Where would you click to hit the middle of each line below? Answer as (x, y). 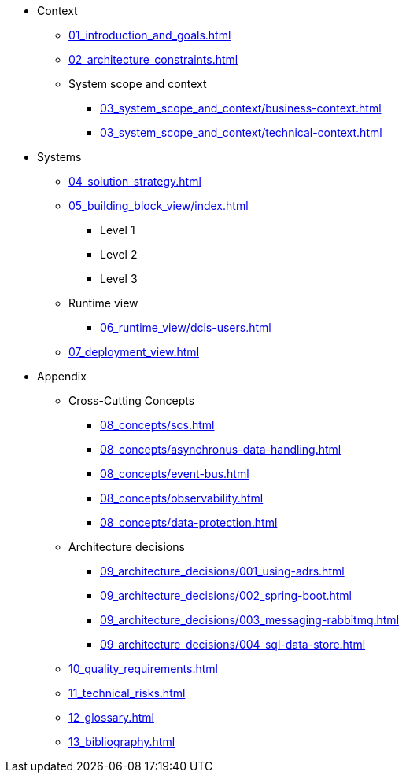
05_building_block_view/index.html (159, 206)
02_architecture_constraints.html (153, 59)
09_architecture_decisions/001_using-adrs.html (222, 571)
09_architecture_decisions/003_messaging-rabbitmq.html (250, 620)
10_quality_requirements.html (143, 669)
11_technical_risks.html (127, 693)
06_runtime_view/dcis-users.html (186, 327)
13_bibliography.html (122, 742)
